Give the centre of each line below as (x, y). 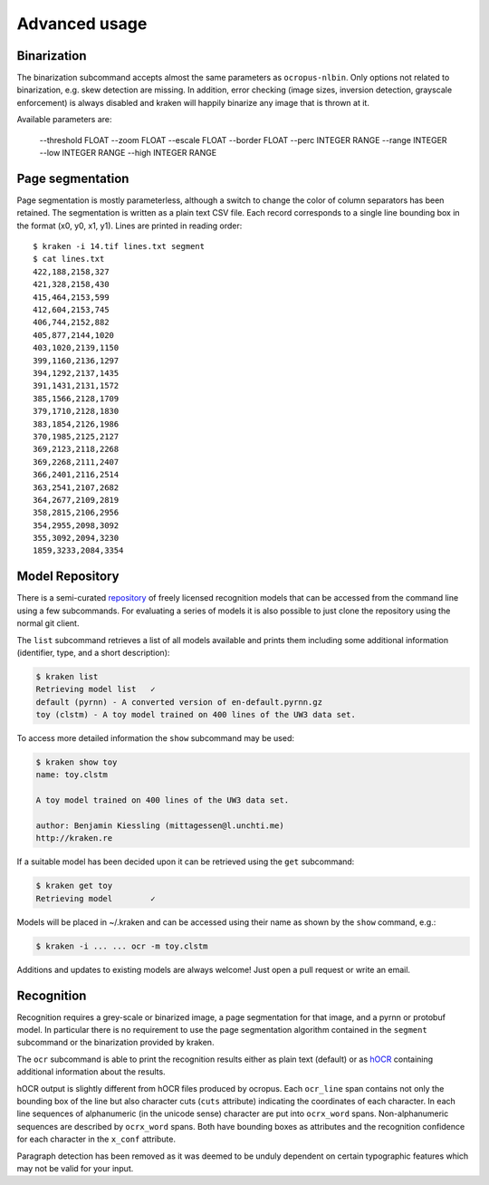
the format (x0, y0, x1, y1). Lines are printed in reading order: (129, 226)
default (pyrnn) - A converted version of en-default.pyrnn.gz (179, 702)
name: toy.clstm (72, 775)
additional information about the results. (91, 1072)
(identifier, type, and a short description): (93, 652)
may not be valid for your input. (75, 1168)
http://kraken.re (74, 838)
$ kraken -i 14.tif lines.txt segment (119, 246)
